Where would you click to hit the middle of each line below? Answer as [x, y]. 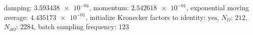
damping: [18, 7]
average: [16, 17]
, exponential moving [218, 7]
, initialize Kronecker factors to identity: [146, 17]
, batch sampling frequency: [75, 26]
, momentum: [109, 7]
